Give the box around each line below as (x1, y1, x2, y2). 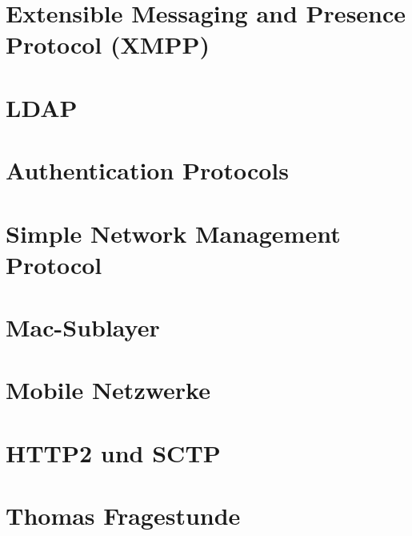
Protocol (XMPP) (6, 28, 210, 61)
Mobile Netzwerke (6, 373, 210, 406)
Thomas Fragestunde (6, 499, 241, 532)
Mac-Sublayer (6, 311, 160, 344)
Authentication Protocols (6, 154, 290, 187)
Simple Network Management (6, 216, 341, 249)
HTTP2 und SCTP (6, 436, 221, 469)
